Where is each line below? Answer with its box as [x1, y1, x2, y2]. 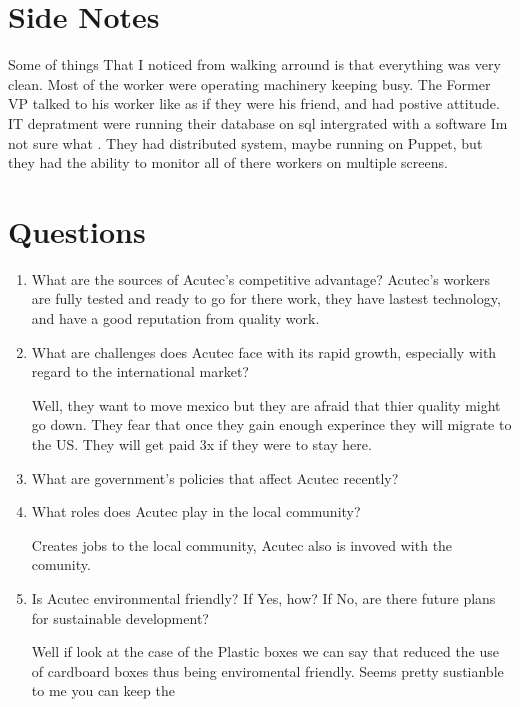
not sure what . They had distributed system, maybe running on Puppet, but [8, 132, 483, 153]
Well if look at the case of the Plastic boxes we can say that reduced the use [31, 641, 500, 662]
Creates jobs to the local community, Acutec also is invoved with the [31, 534, 453, 555]
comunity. [31, 554, 91, 575]
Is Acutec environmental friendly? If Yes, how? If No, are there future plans [31, 587, 496, 608]
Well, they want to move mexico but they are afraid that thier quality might [31, 394, 501, 415]
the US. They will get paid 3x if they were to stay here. [31, 433, 372, 454]
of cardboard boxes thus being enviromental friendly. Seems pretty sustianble [31, 660, 504, 681]
